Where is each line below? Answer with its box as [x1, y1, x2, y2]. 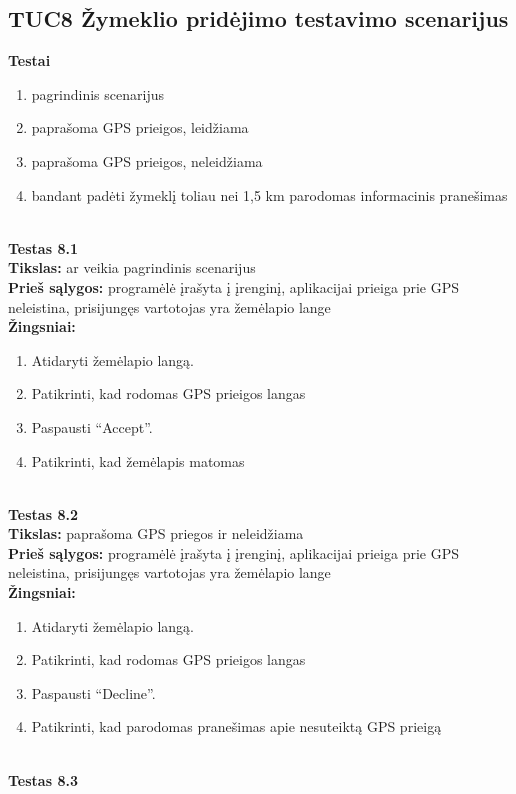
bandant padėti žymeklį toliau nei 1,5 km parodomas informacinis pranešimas [31, 184, 508, 205]
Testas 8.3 [8, 769, 78, 790]
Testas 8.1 [8, 237, 78, 258]
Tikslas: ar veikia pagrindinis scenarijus [8, 257, 256, 278]
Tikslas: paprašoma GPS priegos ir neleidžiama [8, 523, 304, 544]
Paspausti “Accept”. [31, 416, 153, 437]
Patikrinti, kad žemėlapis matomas [31, 450, 245, 471]
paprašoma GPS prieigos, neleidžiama [31, 150, 263, 171]
